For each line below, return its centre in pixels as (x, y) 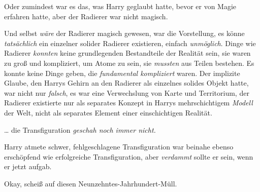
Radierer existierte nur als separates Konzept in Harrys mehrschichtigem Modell (128, 103)
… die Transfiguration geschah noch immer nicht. (80, 129)
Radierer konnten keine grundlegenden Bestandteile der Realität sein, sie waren (127, 53)
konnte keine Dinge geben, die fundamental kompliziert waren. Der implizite (122, 73)
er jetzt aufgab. (28, 166)
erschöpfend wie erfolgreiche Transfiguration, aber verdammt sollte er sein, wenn (129, 156)
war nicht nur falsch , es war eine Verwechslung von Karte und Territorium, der (127, 92)
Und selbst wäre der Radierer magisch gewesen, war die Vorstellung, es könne (124, 33)
